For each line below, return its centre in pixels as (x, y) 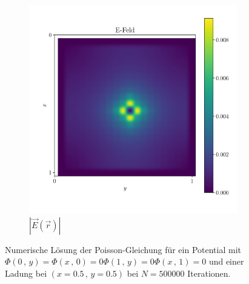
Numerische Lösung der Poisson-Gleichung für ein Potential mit (123, 249)
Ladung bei (26, 273)
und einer (226, 261)
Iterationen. (209, 273)
